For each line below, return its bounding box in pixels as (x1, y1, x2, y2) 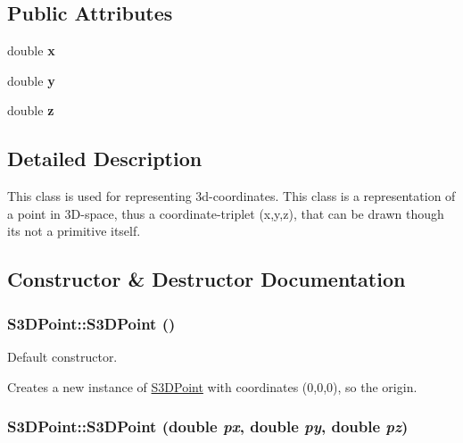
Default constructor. (7, 347, 118, 365)
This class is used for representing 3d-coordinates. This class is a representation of (7, 187, 456, 205)
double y (7, 71, 55, 89)
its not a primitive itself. (7, 221, 141, 240)
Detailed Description (7, 145, 203, 172)
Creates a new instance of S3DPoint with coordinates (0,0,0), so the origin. (7, 377, 418, 396)
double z (7, 101, 54, 120)
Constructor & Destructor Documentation (7, 265, 406, 293)
